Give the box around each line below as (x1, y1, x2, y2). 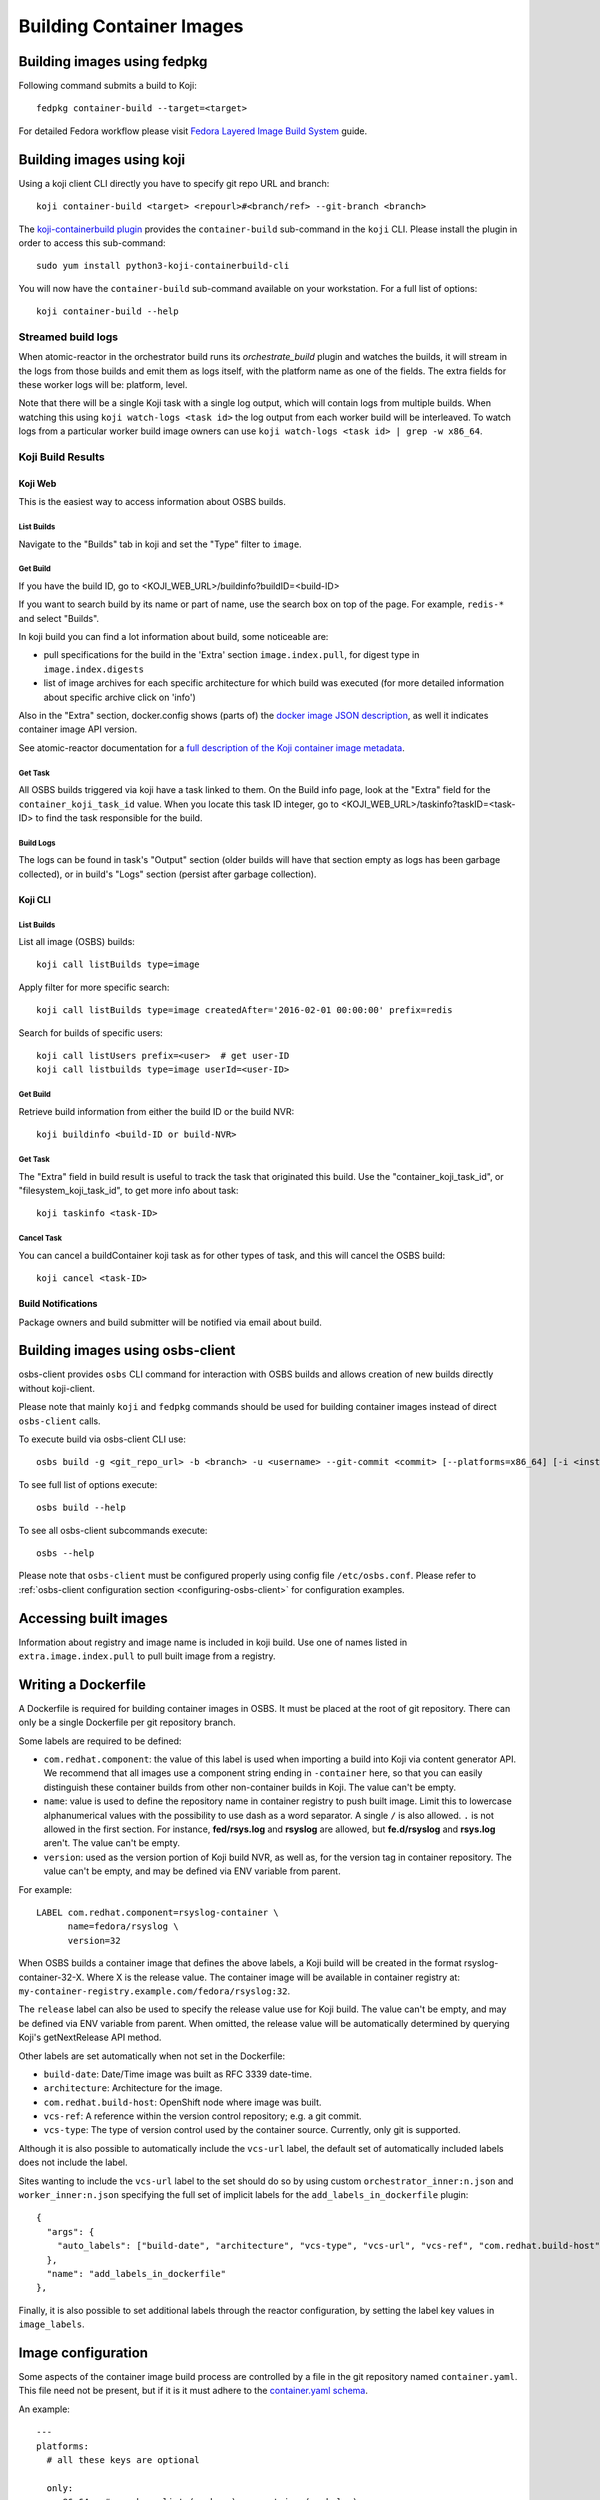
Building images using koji (18, 151, 185, 168)
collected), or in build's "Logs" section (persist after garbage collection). (18, 868, 317, 880)
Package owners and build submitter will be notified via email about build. (18, 1316, 322, 1328)
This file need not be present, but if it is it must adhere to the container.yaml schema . (18, 2385, 369, 2397)
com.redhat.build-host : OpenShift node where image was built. (43, 2096, 322, 2108)
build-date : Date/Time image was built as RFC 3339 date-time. (43, 2068, 312, 2080)
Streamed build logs (18, 330, 119, 344)
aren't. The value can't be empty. (43, 1837, 180, 1849)
